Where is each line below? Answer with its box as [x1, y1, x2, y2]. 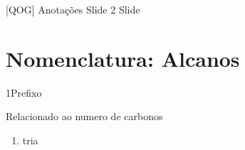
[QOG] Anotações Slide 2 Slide [6, 2, 140, 16]
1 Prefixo [6, 85, 42, 100]
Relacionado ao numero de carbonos [6, 109, 163, 124]
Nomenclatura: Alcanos [6, 43, 240, 73]
